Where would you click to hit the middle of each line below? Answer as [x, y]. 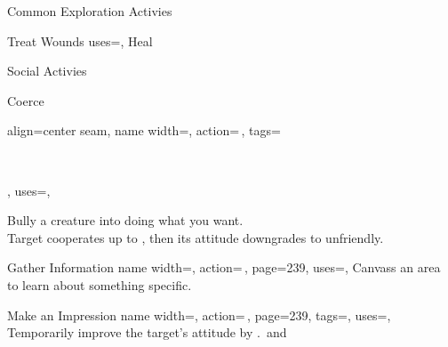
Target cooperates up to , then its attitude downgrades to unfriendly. [196, 237]
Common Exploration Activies [90, 11]
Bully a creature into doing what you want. [125, 220]
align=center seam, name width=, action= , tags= [144, 130]
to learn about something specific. [100, 284]
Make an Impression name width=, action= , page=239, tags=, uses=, [199, 315]
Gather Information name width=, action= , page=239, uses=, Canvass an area [224, 267]
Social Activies [47, 71]
